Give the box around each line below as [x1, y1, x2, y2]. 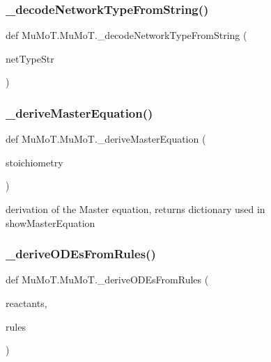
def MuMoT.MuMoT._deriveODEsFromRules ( [6, 272, 209, 287]
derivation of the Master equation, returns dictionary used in [6, 202, 265, 216]
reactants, [6, 296, 47, 310]
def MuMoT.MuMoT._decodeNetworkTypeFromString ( [6, 28, 247, 42]
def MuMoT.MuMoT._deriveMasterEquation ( [6, 132, 206, 146]
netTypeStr [6, 51, 54, 65]
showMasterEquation [6, 215, 95, 230]
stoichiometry [6, 155, 63, 169]
